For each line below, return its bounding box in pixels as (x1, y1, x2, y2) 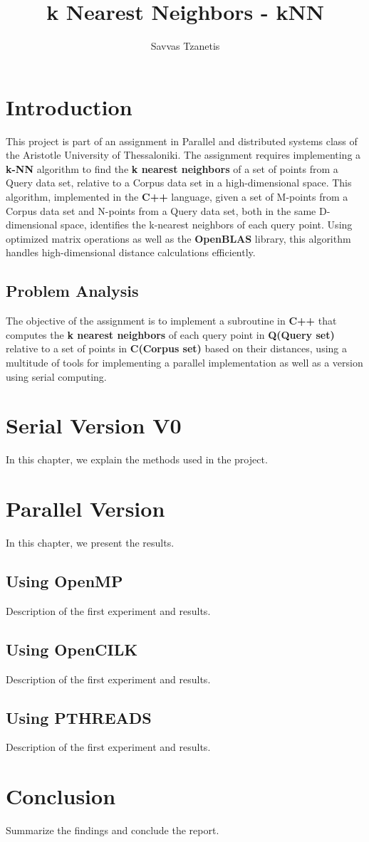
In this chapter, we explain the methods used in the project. (6, 452, 268, 467)
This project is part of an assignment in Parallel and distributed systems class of (6, 133, 358, 148)
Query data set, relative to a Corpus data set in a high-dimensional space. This (6, 175, 352, 190)
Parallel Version (6, 494, 165, 523)
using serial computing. (6, 369, 107, 384)
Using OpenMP (6, 570, 123, 591)
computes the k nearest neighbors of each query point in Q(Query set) (6, 327, 335, 342)
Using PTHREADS (6, 706, 152, 728)
